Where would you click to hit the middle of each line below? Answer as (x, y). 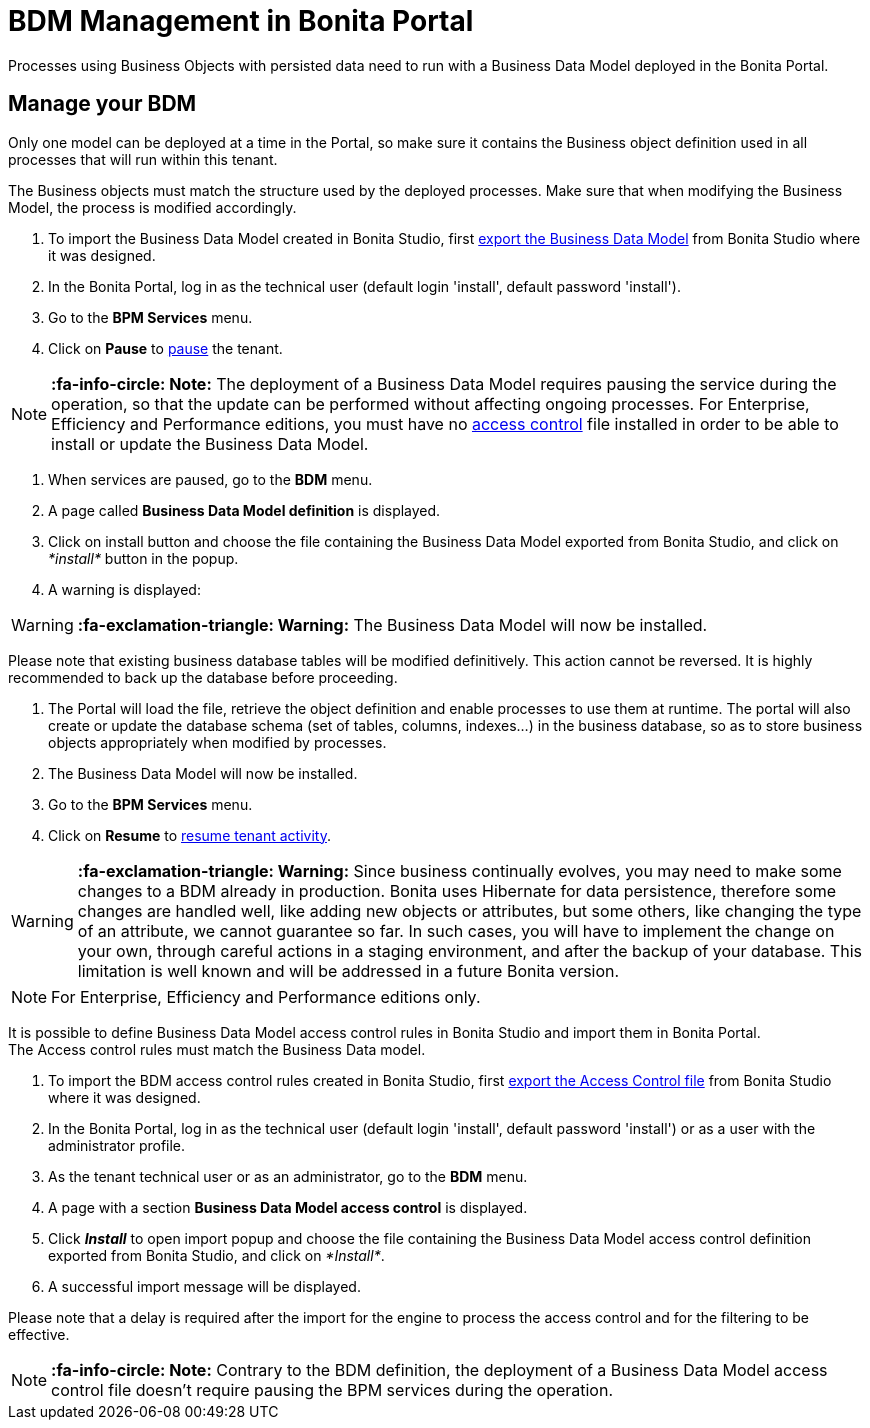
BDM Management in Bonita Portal (241, 21)
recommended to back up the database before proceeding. (203, 677)
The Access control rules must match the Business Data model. (217, 1049)
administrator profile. (117, 1145)
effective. (39, 1334)
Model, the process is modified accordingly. (152, 207)
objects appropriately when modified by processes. (217, 742)
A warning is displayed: (124, 589)
